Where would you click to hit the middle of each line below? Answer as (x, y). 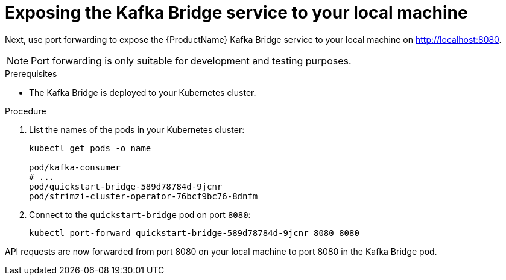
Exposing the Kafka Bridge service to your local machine (236, 13)
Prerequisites (31, 73)
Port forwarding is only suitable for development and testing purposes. (191, 61)
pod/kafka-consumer (75, 167)
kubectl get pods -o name (90, 148)
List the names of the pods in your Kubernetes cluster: (137, 129)
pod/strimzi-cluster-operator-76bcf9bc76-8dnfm (144, 196)
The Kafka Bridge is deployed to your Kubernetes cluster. (143, 92)
